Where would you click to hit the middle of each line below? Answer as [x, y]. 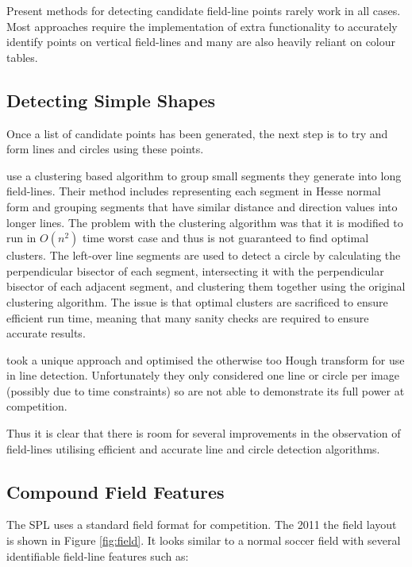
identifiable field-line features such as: [98, 555]
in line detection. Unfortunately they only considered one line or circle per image [203, 375]
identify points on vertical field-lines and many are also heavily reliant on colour [201, 42]
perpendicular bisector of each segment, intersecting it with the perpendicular [195, 270]
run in [21, 238]
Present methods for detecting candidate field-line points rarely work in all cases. [204, 10]
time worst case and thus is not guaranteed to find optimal [225, 238]
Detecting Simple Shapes [111, 100]
